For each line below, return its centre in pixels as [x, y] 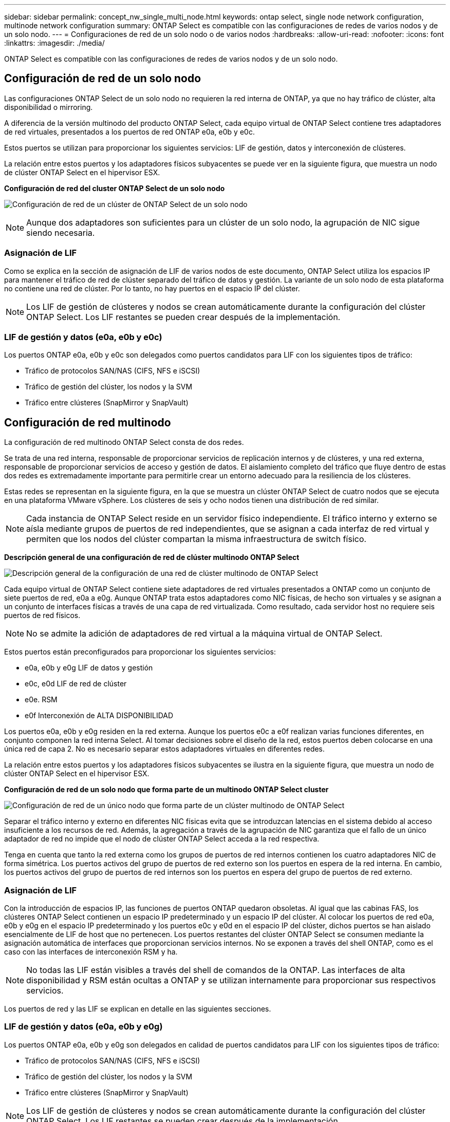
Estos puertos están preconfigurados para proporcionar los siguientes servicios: [140, 652]
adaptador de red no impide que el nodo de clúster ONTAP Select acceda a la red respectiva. [162, 839]
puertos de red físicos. [42, 615]
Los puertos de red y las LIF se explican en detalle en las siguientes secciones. [138, 1008]
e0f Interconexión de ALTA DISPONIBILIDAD [99, 716]
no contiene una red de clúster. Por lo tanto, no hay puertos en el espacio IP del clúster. [152, 288]
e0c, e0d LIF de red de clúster [76, 684]
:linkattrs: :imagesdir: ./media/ [54, 43]
